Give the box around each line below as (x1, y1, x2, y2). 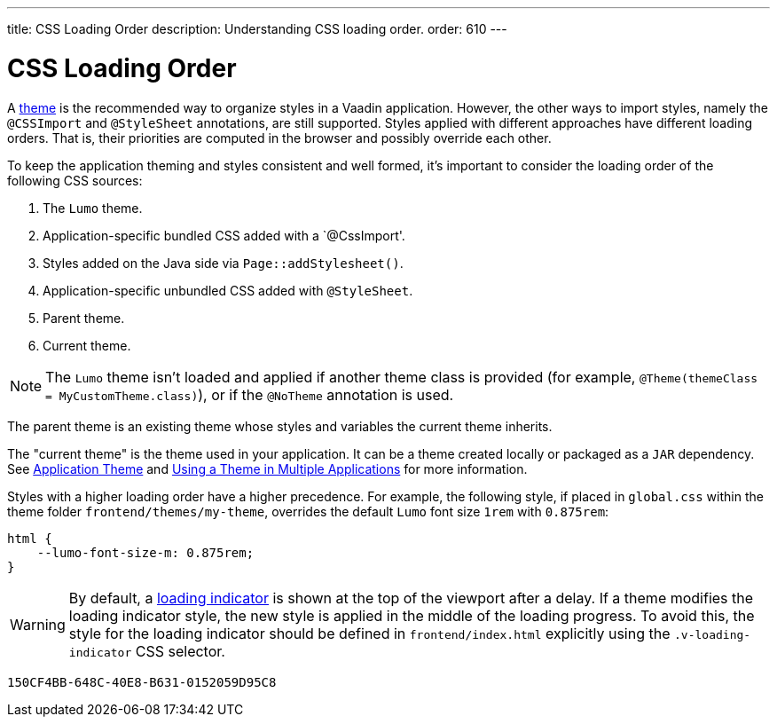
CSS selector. (135, 641, 225, 660)
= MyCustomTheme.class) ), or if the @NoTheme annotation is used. (45, 385, 454, 404)
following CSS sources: (7, 172, 143, 188)
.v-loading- (674, 627, 751, 641)
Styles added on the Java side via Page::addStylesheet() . (43, 255, 404, 271)
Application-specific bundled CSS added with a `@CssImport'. (43, 227, 405, 243)
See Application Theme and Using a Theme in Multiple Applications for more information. (7, 460, 528, 476)
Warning (10, 615, 66, 633)
